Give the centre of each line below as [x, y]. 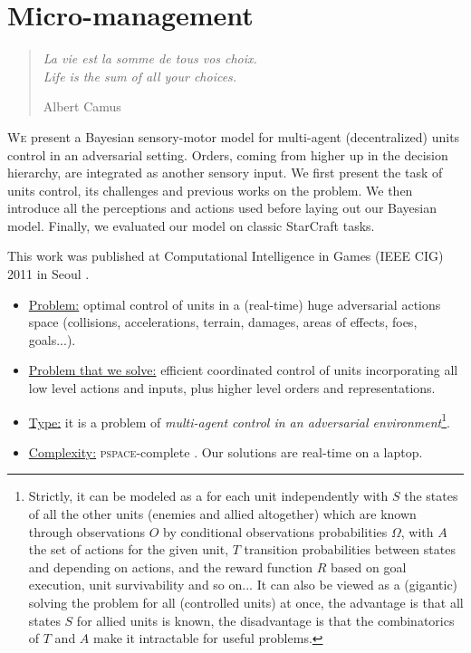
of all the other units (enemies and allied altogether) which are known [222, 514]
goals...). [52, 339]
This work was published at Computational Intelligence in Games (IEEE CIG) [226, 256]
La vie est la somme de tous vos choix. [150, 58]
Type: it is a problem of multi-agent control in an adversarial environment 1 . [240, 420]
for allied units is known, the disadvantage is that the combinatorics [265, 620]
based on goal [369, 567]
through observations [87, 531]
